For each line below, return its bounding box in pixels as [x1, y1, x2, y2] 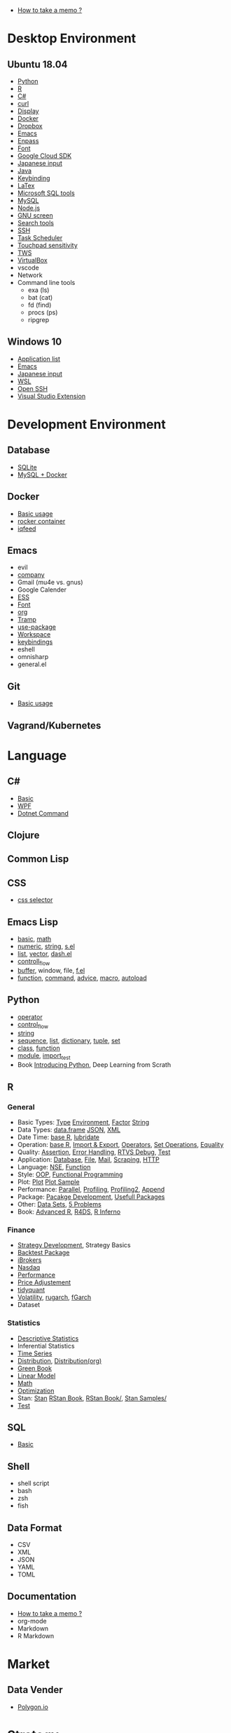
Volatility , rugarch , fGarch [17, 1293, 92, 1301]
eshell [17, 645, 35, 653]
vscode [17, 263, 40, 272]
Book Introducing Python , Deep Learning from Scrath [17, 1061, 171, 1069]
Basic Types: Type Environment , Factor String [17, 1117, 150, 1126]
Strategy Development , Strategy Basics [17, 1241, 131, 1249]
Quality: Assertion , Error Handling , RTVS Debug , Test [17, 1148, 171, 1156]
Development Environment [7, 417, 166, 432]
